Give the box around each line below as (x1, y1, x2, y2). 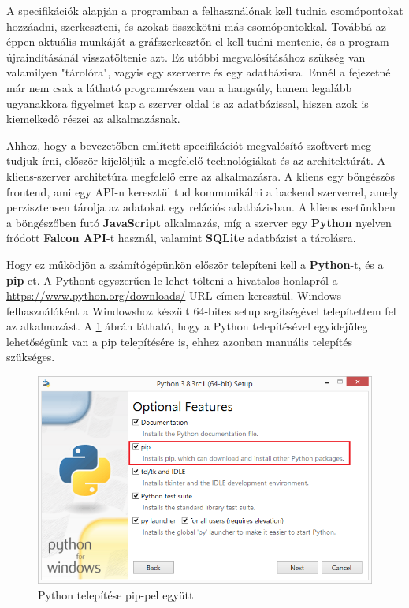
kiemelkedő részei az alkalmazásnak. (6, 110, 180, 127)
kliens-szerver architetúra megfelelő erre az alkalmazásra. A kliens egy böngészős (6, 167, 395, 184)
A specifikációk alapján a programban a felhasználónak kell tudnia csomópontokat (6, 2, 403, 18)
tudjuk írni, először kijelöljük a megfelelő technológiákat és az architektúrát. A (6, 152, 385, 169)
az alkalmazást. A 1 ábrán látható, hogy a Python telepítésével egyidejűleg (6, 318, 368, 334)
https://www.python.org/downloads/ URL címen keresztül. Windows (6, 287, 342, 304)
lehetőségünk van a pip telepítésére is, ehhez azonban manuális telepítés (6, 333, 353, 349)
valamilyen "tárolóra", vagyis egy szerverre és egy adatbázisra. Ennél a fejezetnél (6, 64, 394, 80)
